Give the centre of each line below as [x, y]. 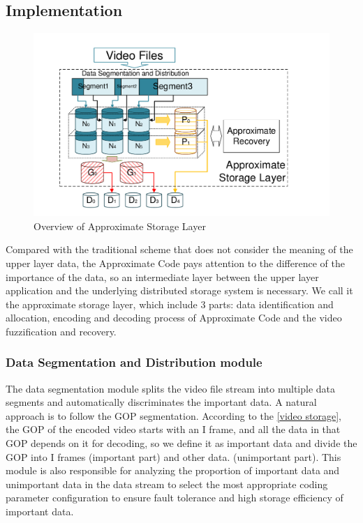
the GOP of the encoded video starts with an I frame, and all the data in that [173, 429]
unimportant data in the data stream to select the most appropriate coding [167, 484]
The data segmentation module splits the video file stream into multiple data [171, 388]
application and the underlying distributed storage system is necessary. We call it [179, 290]
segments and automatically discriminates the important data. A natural [161, 402]
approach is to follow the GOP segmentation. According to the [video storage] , [173, 415]
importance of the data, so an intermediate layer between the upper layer [162, 276]
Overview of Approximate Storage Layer [120, 226]
